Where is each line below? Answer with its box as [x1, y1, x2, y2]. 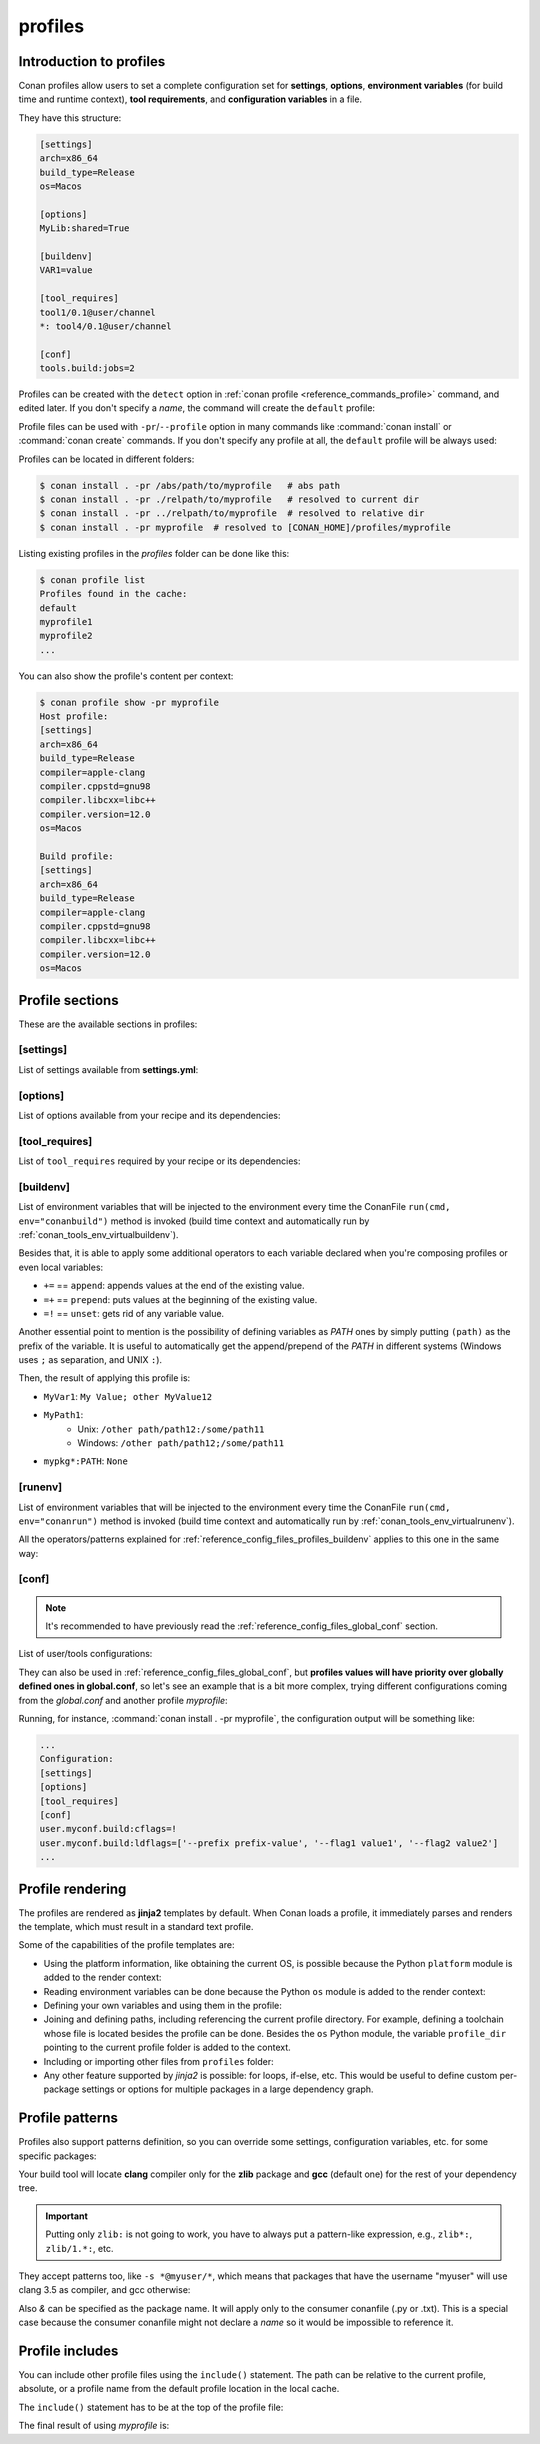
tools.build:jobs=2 [39, 363, 135, 374]
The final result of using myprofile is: [18, 2420, 170, 2432]
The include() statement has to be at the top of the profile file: [18, 2401, 284, 2413]
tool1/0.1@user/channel [39, 306, 157, 318]
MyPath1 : [43, 1409, 84, 1421]
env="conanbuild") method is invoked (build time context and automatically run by [18, 1215, 370, 1227]
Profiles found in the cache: [39, 588, 188, 600]
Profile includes [18, 2342, 119, 2359]
